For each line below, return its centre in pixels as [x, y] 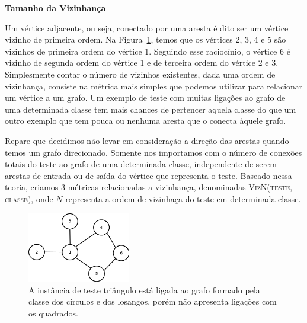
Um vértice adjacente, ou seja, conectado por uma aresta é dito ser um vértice [147, 28]
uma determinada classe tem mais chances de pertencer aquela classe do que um [151, 109]
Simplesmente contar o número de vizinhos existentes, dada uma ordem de [140, 74]
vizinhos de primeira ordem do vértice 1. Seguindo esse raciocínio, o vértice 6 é [148, 51]
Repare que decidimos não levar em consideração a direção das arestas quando [147, 140]
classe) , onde [29, 198]
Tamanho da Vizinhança [55, 8]
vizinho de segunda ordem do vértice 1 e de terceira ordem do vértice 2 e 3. [142, 63]
